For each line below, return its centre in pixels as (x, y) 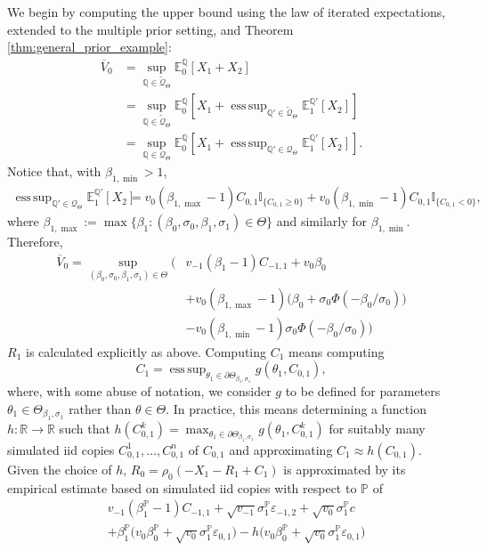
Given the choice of (60, 469)
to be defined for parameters (363, 391)
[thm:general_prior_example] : (89, 47)
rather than (100, 408)
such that (85, 429)
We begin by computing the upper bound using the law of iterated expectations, (227, 12)
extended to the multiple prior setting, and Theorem (150, 29)
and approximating (281, 449)
